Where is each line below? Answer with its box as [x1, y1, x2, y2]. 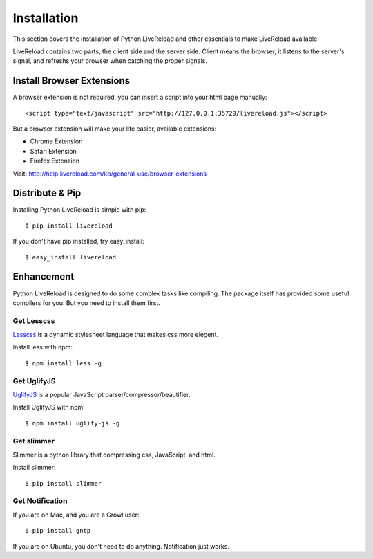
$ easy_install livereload [25, 253, 117, 261]
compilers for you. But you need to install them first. [12, 298, 160, 307]
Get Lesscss [12, 315, 55, 325]
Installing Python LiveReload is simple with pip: [12, 205, 146, 214]
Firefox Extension [30, 156, 79, 165]
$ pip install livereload [25, 221, 113, 230]
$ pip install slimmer [25, 479, 102, 487]
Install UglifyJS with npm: [12, 403, 86, 412]
